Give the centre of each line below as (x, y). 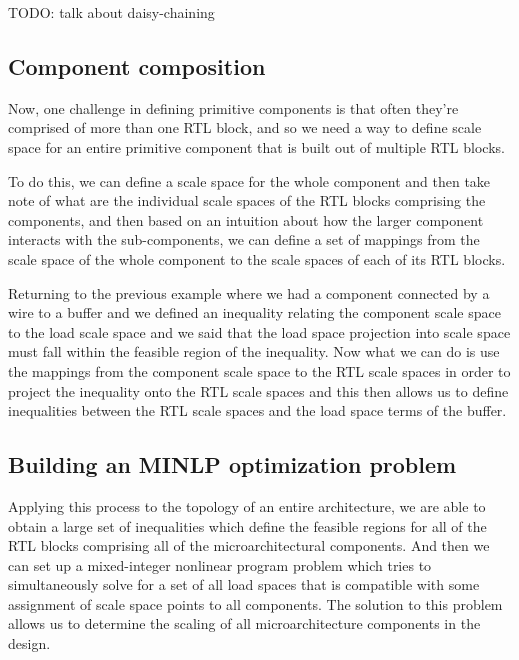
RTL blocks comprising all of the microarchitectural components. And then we (249, 545)
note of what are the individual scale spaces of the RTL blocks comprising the (247, 200)
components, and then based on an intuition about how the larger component (246, 219)
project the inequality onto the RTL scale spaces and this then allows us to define (258, 390)
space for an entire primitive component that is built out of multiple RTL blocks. (256, 146)
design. (29, 643)
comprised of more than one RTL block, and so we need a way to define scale (245, 127)
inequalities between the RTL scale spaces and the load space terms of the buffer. (257, 410)
